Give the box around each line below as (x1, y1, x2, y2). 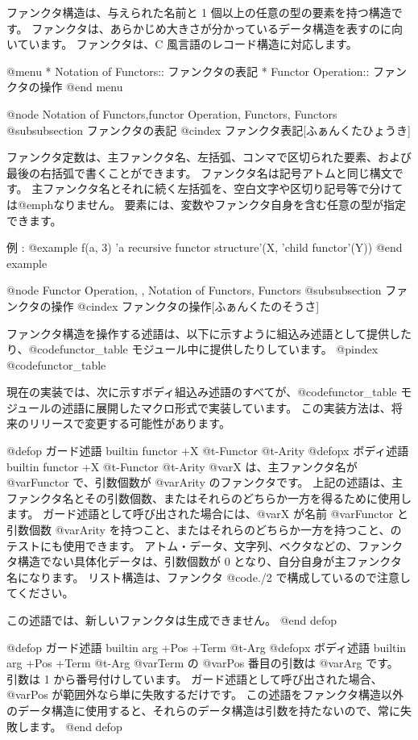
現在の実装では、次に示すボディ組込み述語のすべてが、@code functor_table (6, 383, 397, 400)
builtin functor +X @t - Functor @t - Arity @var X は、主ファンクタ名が (6, 458, 358, 475)
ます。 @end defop (28, 717, 122, 734)
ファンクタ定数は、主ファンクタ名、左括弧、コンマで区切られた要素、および (6, 148, 412, 165)
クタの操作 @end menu (6, 78, 123, 95)
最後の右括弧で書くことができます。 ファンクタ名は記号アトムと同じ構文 (6, 164, 392, 181)
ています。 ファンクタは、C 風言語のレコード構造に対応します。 (17, 36, 358, 52)
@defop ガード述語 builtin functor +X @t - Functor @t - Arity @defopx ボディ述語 (6, 442, 409, 459)
